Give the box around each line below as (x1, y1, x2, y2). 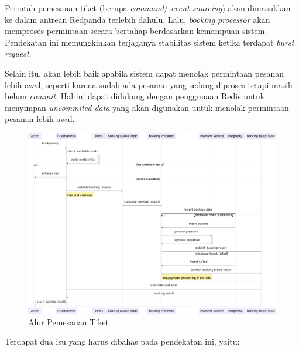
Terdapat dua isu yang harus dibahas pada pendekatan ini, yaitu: (5, 335, 240, 347)
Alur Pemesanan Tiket (28, 315, 109, 328)
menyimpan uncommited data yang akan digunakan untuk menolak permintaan (5, 101, 289, 113)
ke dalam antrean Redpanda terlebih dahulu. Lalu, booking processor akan (5, 13, 270, 25)
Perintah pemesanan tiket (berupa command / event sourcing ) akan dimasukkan (5, 2, 291, 13)
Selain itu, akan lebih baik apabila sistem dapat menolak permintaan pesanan (5, 67, 284, 79)
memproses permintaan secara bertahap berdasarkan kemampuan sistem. (5, 25, 267, 37)
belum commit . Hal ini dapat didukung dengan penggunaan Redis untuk (5, 90, 265, 102)
